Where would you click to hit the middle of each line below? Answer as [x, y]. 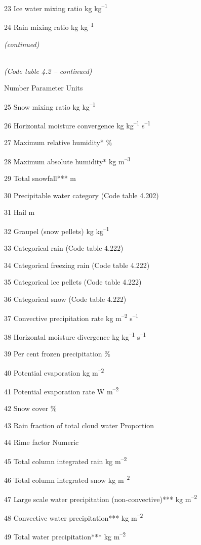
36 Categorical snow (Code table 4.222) [65, 299]
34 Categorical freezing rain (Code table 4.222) [77, 265]
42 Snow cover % [30, 408]
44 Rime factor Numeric [42, 442]
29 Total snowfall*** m [40, 178]
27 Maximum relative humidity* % [58, 142]
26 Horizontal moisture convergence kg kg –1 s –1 [77, 125]
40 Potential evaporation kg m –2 [54, 372]
